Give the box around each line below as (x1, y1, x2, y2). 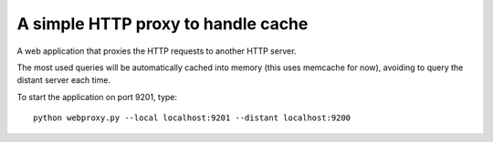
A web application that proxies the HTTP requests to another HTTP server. (16, 46, 297, 56)
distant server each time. (16, 75, 111, 86)
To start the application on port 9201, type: (16, 91, 178, 102)
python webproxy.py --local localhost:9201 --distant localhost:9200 (33, 113, 351, 123)
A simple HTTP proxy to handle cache (16, 14, 309, 34)
